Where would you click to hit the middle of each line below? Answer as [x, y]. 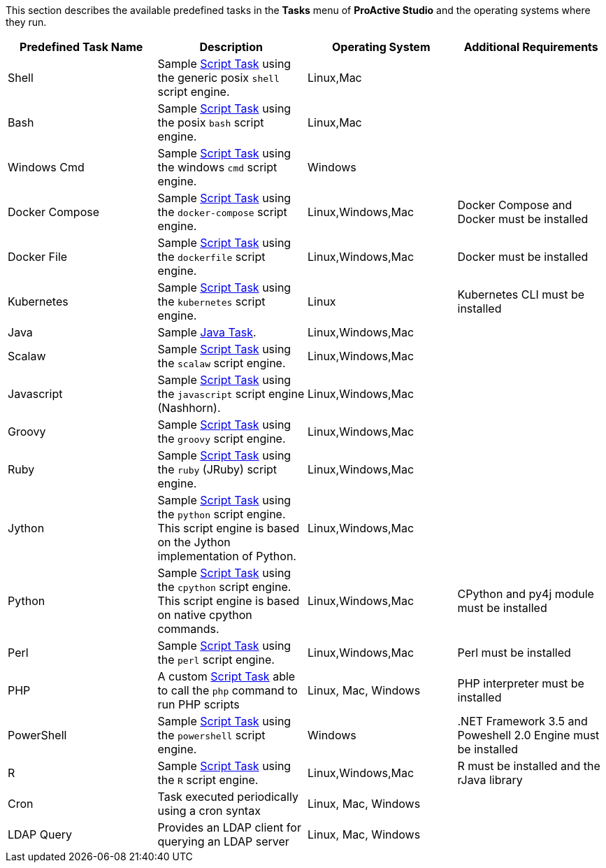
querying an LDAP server [223, 841]
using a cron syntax [209, 811]
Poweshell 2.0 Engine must [528, 735]
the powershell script [211, 735]
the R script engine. [208, 780]
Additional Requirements [531, 47]
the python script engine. [222, 514]
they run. [26, 22]
